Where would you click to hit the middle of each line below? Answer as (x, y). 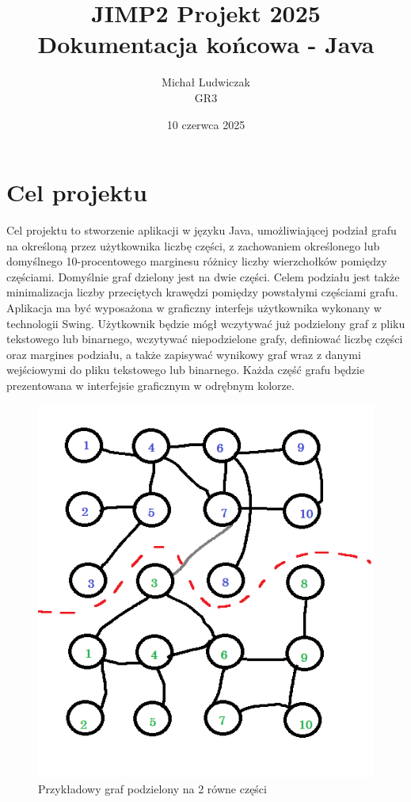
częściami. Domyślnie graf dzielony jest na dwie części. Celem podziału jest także (203, 276)
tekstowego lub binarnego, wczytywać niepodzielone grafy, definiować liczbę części (205, 339)
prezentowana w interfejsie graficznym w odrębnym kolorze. (150, 385)
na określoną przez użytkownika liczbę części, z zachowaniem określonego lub (193, 245)
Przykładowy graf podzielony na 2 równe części (152, 788)
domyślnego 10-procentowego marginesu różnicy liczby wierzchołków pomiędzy (197, 261)
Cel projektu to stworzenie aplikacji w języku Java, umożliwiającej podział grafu (202, 230)
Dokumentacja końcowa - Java (206, 44)
